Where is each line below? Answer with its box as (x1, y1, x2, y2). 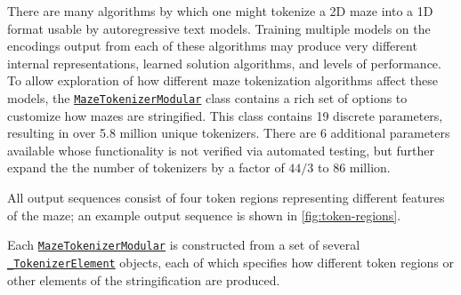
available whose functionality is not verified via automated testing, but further (7, 140, 434, 159)
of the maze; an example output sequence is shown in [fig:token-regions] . (7, 205, 401, 224)
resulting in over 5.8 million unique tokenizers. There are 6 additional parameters (7, 124, 450, 142)
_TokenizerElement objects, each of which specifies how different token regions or (7, 252, 455, 271)
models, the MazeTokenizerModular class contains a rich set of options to (7, 88, 408, 107)
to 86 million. (318, 158, 391, 177)
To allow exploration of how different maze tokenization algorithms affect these (7, 71, 439, 90)
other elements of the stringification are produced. (7, 270, 280, 289)
